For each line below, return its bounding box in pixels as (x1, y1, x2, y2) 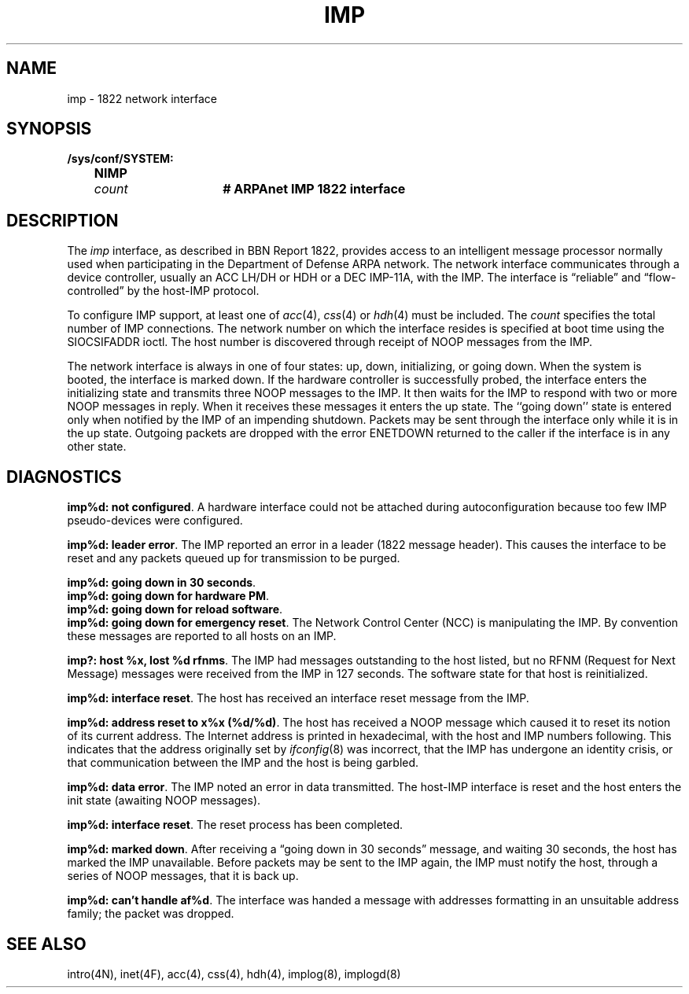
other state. (67, 440, 127, 454)
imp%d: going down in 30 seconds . (67, 576, 256, 590)
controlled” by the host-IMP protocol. (67, 284, 260, 298)
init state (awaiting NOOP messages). (67, 793, 261, 808)
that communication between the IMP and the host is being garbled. (67, 756, 419, 770)
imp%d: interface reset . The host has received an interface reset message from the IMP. (67, 691, 529, 705)
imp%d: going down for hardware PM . (67, 589, 270, 603)
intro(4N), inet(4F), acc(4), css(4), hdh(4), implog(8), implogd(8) (67, 966, 401, 981)
